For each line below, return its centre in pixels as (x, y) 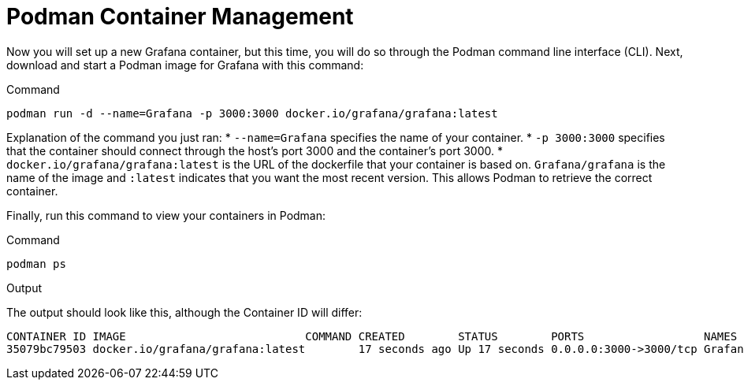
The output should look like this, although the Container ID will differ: (184, 312)
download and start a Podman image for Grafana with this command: (185, 65)
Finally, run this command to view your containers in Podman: (166, 215)
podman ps (36, 264)
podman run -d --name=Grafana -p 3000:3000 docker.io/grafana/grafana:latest (252, 113)
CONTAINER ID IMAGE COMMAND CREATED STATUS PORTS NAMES (372, 336)
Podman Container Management (180, 17)
